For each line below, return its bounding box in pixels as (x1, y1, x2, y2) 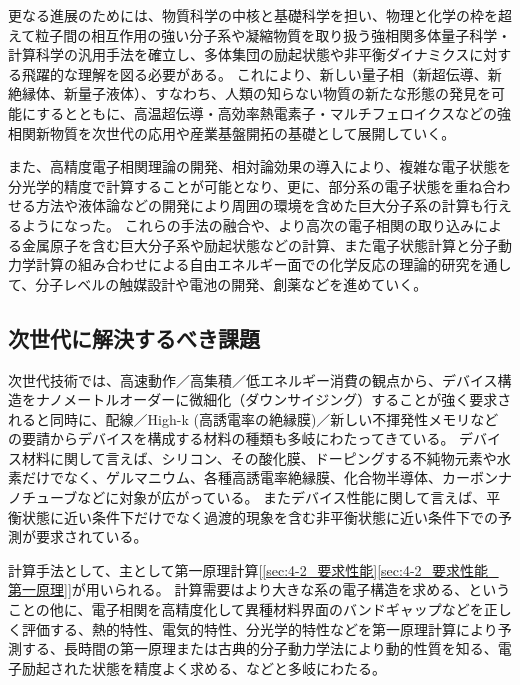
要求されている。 (35, 526, 148, 547)
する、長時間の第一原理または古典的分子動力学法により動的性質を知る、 (21, 638, 498, 659)
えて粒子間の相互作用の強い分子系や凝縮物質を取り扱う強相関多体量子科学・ (8, 24, 512, 45)
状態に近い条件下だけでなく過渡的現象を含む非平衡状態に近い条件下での (21, 506, 498, 527)
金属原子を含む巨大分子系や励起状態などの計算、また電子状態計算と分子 (21, 234, 498, 255)
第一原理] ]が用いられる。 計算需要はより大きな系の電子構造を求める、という (8, 579, 511, 600)
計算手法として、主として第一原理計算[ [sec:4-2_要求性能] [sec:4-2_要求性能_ (8, 559, 499, 580)
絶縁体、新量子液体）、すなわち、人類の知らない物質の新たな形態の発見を (8, 83, 491, 104)
